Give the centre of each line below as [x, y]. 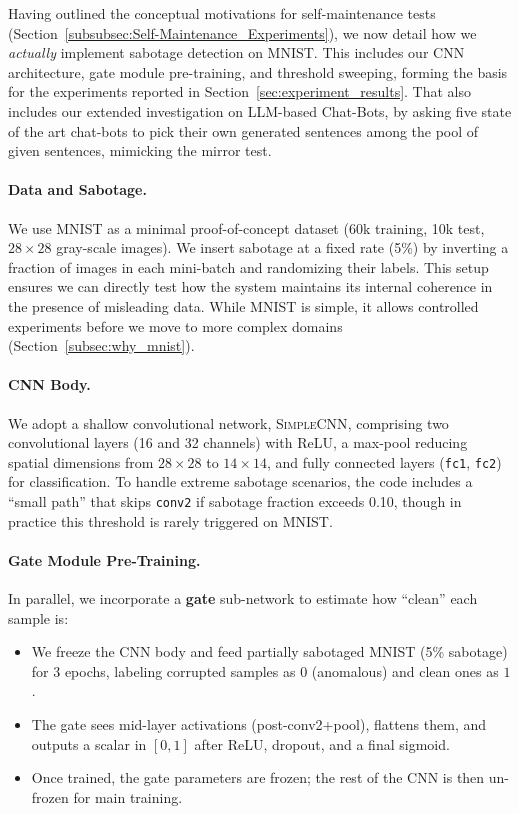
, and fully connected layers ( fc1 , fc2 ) [384, 461]
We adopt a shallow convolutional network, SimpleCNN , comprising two [228, 422]
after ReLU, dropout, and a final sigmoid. [322, 743]
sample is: [38, 617]
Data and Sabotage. [77, 189]
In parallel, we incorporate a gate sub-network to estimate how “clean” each [243, 597]
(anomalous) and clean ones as [405, 670]
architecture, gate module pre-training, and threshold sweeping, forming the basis [258, 71]
